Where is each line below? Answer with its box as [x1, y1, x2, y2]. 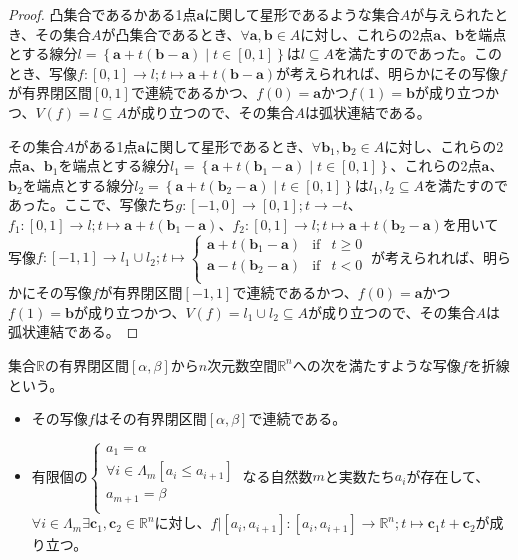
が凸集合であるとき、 [101, 23, 241, 44]
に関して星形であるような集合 [204, 4, 400, 24]
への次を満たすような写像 [292, 354, 461, 375]
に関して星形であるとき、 [145, 135, 312, 156]
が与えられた [410, 4, 495, 24]
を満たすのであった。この [334, 43, 502, 64]
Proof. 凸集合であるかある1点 [8, 4, 197, 24]
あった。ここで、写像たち [8, 194, 176, 215]
